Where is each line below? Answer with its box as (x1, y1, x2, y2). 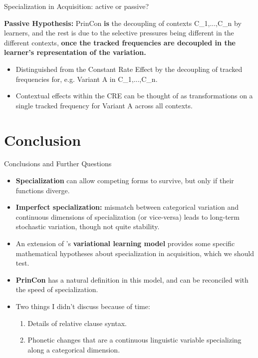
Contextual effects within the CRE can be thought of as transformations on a (15, 90, 253, 101)
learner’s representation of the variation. (4, 47, 146, 57)
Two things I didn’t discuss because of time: (15, 301, 150, 311)
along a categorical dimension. (27, 344, 120, 355)
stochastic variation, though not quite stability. (15, 221, 160, 232)
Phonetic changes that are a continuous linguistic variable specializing (27, 335, 242, 345)
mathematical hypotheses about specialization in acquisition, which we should (15, 248, 254, 258)
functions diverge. (15, 185, 70, 195)
